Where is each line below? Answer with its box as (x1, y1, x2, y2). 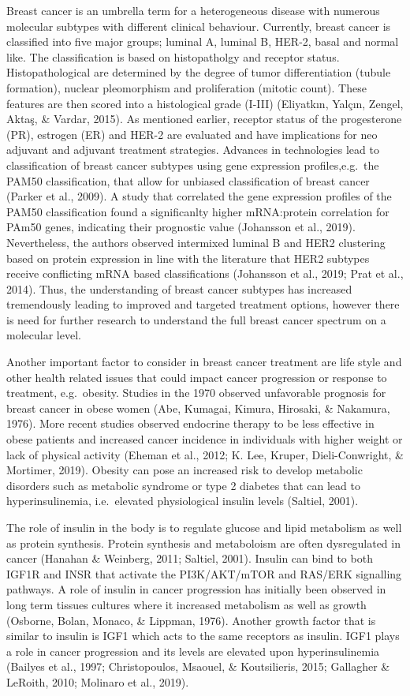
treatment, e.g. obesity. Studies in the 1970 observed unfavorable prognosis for (6, 384, 386, 401)
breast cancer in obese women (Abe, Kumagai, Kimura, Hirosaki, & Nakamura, (6, 399, 390, 416)
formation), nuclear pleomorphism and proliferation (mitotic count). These (6, 79, 367, 95)
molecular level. (6, 327, 81, 343)
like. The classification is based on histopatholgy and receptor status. (6, 48, 340, 65)
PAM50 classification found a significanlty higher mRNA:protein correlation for (6, 203, 389, 219)
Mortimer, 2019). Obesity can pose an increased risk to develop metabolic (6, 462, 363, 478)
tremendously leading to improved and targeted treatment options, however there (6, 296, 400, 312)
